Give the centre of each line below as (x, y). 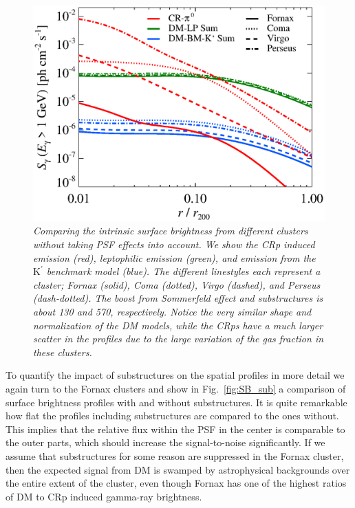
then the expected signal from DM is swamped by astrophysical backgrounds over (178, 469)
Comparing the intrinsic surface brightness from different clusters (171, 231)
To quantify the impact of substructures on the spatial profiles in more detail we (175, 375)
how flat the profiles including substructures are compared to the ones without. (172, 416)
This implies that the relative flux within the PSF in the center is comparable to (175, 429)
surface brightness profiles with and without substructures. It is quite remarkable (176, 402)
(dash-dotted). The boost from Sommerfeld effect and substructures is (178, 298)
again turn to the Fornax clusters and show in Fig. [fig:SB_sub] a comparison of (176, 388)
